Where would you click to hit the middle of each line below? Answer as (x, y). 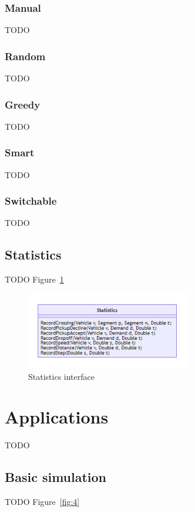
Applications (57, 417)
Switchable (31, 201)
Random (25, 56)
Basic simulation (56, 477)
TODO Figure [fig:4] (42, 502)
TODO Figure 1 (34, 279)
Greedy (23, 104)
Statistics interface (61, 376)
